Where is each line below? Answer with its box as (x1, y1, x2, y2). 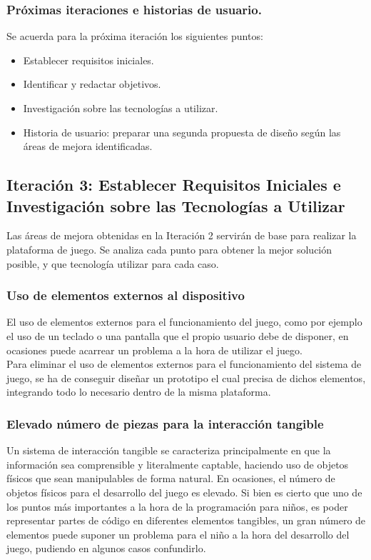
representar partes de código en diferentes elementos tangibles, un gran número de (6, 513, 366, 528)
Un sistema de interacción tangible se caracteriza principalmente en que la (6, 443, 331, 458)
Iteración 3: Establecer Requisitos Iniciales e (6, 174, 341, 196)
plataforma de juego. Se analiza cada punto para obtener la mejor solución (6, 241, 332, 256)
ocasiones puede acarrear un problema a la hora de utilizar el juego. (6, 342, 303, 357)
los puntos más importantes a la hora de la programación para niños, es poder (6, 499, 348, 514)
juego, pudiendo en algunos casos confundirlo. (6, 541, 206, 556)
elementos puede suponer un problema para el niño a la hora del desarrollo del (6, 526, 350, 541)
